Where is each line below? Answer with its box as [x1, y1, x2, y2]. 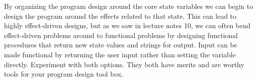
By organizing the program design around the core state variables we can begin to [4, 1, 253, 11]
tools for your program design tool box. [4, 69, 123, 79]
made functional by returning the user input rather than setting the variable [4, 49, 236, 59]
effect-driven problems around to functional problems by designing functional [4, 30, 238, 40]
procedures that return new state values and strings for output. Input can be [4, 40, 237, 50]
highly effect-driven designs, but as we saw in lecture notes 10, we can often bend [4, 20, 251, 31]
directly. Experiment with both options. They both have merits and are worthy [4, 59, 245, 69]
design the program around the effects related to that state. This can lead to [4, 10, 237, 21]
